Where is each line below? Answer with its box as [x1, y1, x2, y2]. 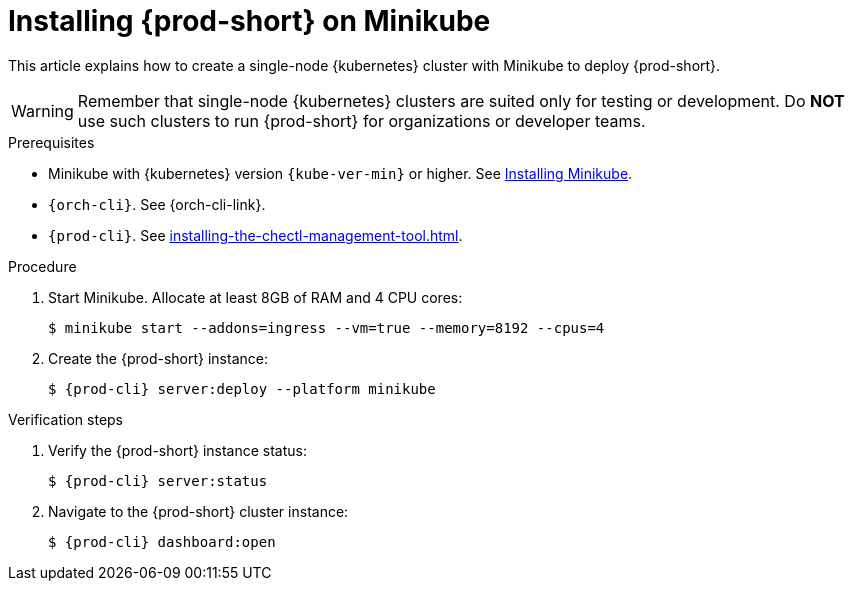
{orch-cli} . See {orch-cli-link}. [48, 195, 266, 213]
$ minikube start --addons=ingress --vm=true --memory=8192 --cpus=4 [48, 319, 605, 336]
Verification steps [8, 410, 124, 428]
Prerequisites [8, 133, 95, 151]
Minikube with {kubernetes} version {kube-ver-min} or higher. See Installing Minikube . [48, 164, 633, 182]
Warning [11, 100, 74, 121]
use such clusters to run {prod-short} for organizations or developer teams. [77, 110, 646, 131]
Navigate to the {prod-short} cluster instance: [48, 502, 349, 520]
